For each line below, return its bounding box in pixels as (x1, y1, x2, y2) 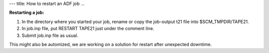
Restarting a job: (9, 10, 44, 16)
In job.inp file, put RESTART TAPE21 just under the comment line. (21, 26, 154, 31)
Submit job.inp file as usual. (21, 32, 79, 38)
